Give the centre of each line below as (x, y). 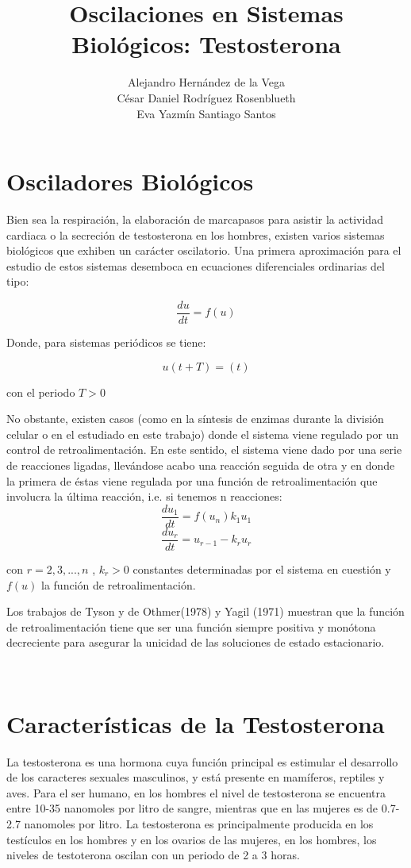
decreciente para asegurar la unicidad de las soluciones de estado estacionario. (196, 642)
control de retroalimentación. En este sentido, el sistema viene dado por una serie (204, 449)
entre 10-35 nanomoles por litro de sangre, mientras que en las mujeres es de (192, 808)
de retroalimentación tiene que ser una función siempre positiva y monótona (191, 626)
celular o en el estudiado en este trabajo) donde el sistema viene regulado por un (203, 434)
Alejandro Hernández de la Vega (206, 82)
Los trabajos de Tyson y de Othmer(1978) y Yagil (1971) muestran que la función (205, 611)
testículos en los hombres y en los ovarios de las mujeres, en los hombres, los (192, 839)
